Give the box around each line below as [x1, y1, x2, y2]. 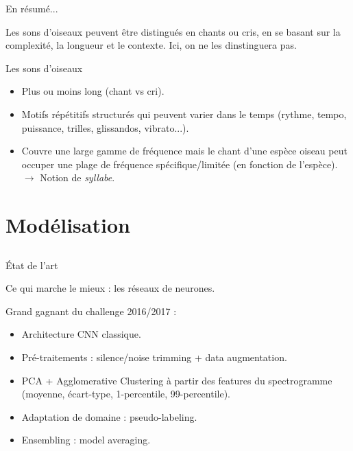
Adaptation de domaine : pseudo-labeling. [21, 409, 197, 424]
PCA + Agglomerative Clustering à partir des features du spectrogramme [21, 373, 332, 387]
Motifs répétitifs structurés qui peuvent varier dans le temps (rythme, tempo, [21, 106, 347, 121]
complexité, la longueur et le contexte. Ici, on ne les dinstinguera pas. [5, 38, 297, 52]
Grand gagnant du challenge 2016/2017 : [5, 303, 177, 318]
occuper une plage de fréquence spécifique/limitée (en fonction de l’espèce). [21, 157, 338, 171]
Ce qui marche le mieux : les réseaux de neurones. [5, 281, 215, 295]
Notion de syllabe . [40, 170, 115, 185]
